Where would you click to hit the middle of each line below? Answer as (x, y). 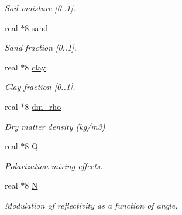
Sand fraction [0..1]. (41, 47)
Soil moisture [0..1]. (40, 8)
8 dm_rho (43, 106)
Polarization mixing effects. (54, 165)
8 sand (37, 27)
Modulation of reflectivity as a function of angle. (91, 205)
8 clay (35, 67)
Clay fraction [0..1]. (40, 87)
